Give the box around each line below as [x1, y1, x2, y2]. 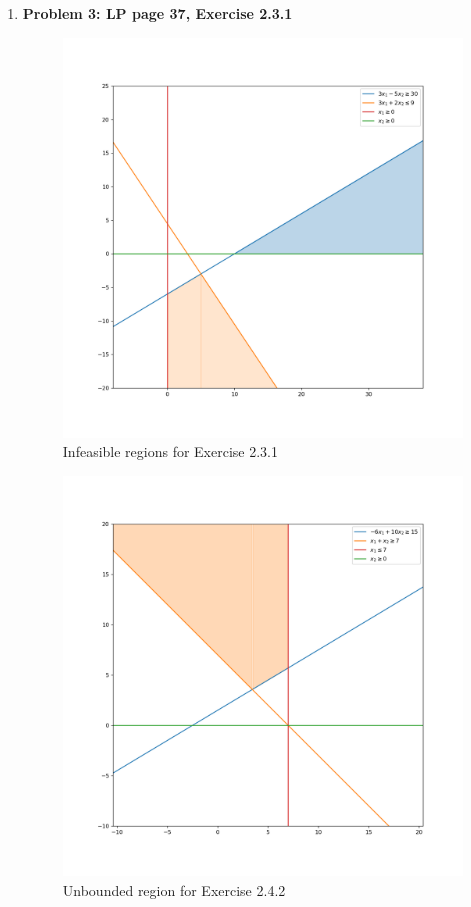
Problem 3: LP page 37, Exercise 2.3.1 [22, 3, 293, 23]
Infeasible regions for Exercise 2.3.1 [62, 441, 279, 462]
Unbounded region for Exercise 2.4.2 [62, 879, 286, 900]
